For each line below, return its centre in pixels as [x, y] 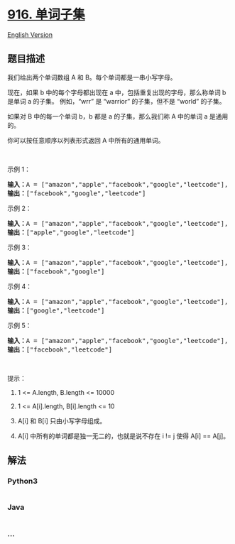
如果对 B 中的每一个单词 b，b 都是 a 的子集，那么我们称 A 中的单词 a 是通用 [118, 116]
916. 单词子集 [46, 15]
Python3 [22, 482]
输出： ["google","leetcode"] [56, 310]
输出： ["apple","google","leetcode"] [71, 232]
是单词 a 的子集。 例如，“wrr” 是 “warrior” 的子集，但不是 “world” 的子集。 [116, 101]
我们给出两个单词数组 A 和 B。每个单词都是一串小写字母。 [92, 77]
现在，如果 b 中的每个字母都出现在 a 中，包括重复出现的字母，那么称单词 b [117, 92]
